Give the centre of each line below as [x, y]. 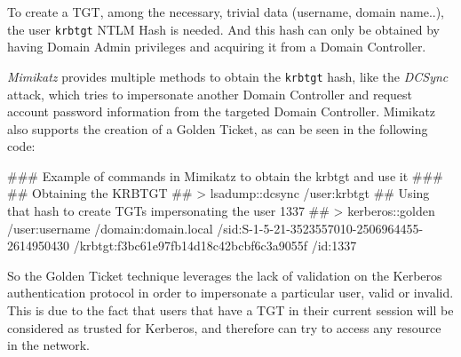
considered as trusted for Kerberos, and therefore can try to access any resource [224, 327]
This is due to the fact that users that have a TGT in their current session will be [230, 310]
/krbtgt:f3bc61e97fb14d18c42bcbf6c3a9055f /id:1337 [215, 246]
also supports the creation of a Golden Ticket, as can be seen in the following [218, 128]
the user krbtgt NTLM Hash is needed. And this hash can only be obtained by [223, 29]
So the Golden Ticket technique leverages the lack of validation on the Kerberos [225, 275]
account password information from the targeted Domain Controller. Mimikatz [222, 111]
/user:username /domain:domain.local [110, 228]
